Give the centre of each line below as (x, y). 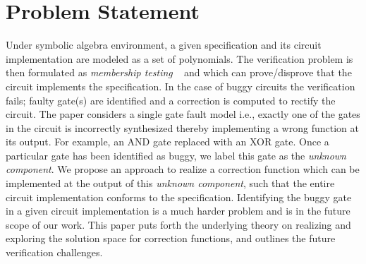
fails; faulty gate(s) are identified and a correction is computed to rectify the (171, 100)
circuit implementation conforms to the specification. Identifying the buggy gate (179, 197)
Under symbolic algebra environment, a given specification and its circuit (164, 45)
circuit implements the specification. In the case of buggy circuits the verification (181, 86)
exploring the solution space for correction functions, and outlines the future (171, 238)
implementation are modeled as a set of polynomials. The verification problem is (179, 58)
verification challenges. (54, 252)
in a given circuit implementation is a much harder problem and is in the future (178, 211)
